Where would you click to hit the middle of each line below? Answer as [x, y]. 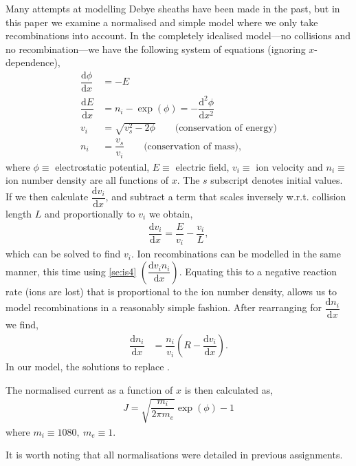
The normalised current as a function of [89, 389]
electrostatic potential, [102, 166]
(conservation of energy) [226, 128]
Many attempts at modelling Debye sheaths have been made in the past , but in [173, 8]
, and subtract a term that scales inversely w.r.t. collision [226, 197]
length [19, 214]
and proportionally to [90, 214]
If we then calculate [47, 197]
